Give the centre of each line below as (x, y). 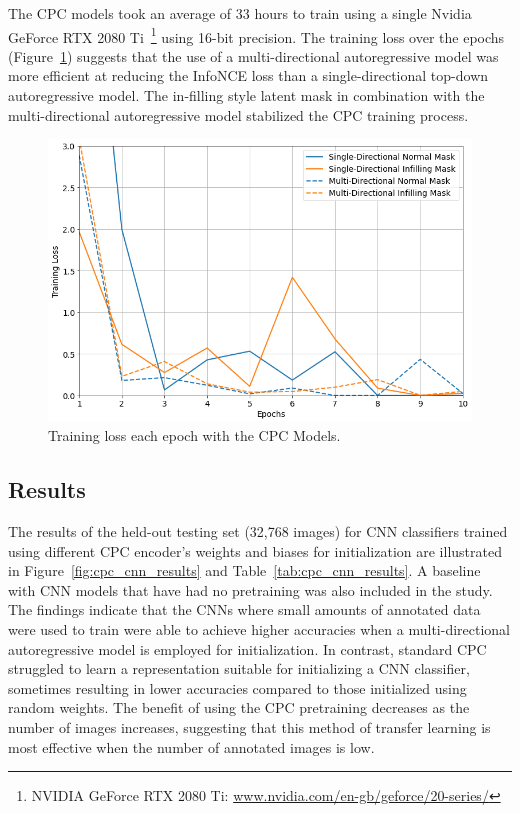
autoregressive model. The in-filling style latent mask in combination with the (246, 95)
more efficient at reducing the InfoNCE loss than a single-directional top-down (248, 75)
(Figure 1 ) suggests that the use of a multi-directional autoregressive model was (253, 55)
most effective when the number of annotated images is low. (191, 746)
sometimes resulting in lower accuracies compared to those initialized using (237, 687)
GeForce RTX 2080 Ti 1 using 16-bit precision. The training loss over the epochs (256, 35)
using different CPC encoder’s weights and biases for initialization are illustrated (255, 550)
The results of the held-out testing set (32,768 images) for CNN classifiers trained (258, 531)
